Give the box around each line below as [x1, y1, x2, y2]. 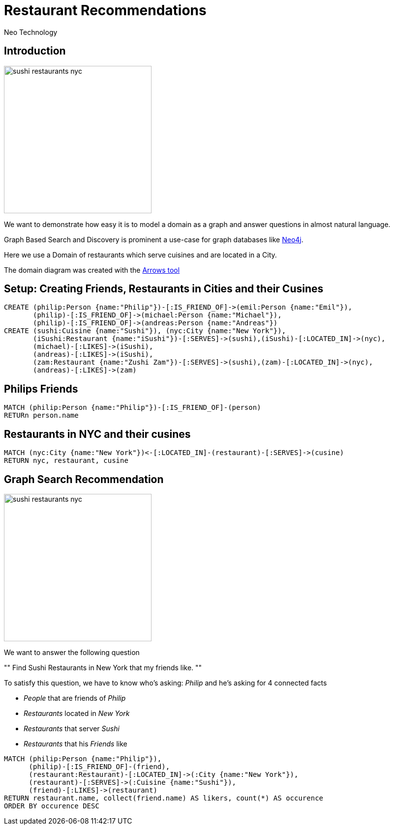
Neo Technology [4, 28, 58, 36]
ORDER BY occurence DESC [4, 801, 99, 810]
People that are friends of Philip [24, 693, 126, 702]
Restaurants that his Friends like [24, 739, 127, 748]
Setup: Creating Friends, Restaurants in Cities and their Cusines [4, 283, 324, 295]
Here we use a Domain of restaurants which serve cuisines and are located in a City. [4, 250, 277, 259]
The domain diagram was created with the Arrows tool [4, 265, 180, 274]
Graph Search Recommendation [4, 473, 164, 486]
